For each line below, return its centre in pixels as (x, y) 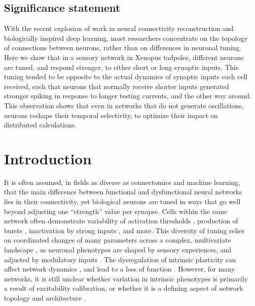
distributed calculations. (40, 125)
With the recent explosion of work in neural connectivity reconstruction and (119, 28)
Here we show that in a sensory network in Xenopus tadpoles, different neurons (124, 57)
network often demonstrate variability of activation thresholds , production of (121, 221)
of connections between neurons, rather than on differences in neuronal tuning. (123, 47)
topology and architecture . (45, 297)
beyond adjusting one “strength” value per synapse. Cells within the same (116, 211)
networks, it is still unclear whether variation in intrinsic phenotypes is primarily (126, 278)
